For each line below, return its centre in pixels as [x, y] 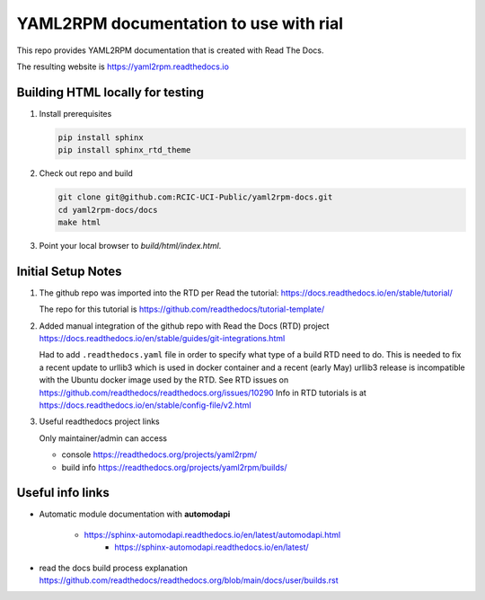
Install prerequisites [75, 113]
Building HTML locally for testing [110, 92]
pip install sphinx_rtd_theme [124, 150]
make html [79, 222]
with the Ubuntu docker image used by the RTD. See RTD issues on [164, 380]
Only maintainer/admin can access [103, 438]
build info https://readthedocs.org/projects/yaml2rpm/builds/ [174, 467]
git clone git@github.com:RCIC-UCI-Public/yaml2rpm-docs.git [195, 197]
